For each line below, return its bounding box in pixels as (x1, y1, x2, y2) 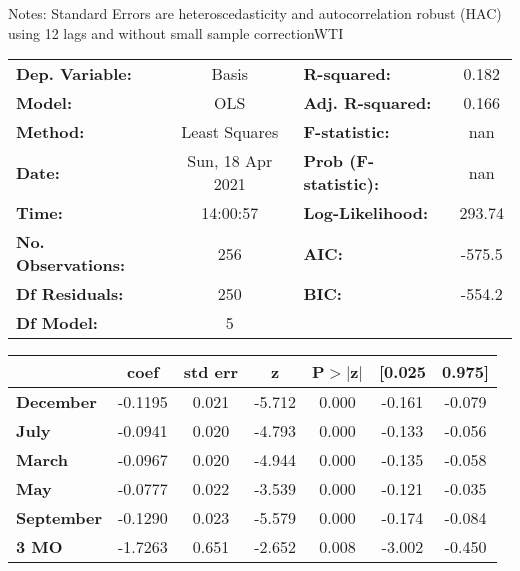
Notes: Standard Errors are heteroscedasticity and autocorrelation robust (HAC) (8, 3, 502, 23)
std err (183, 360, 239, 384)
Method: (16, 120, 85, 144)
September (16, 506, 103, 530)
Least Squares (181, 120, 279, 144)
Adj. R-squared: (303, 91, 432, 115)
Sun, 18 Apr (187, 149, 273, 173)
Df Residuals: (16, 282, 124, 306)
